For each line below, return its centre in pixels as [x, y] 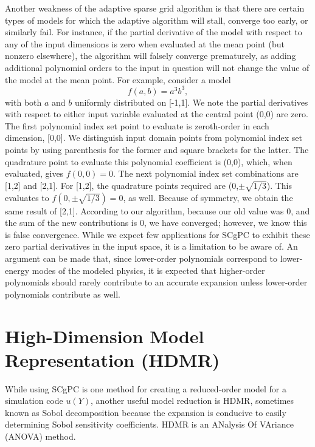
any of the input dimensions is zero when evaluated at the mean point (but [145, 43]
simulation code [34, 401]
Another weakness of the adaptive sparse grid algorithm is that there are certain [155, 8]
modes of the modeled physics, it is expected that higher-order [148, 270]
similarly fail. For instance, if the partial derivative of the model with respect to [154, 32]
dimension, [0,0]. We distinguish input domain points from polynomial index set [154, 138]
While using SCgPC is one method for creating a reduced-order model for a [146, 388]
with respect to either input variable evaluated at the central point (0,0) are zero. [157, 114]
